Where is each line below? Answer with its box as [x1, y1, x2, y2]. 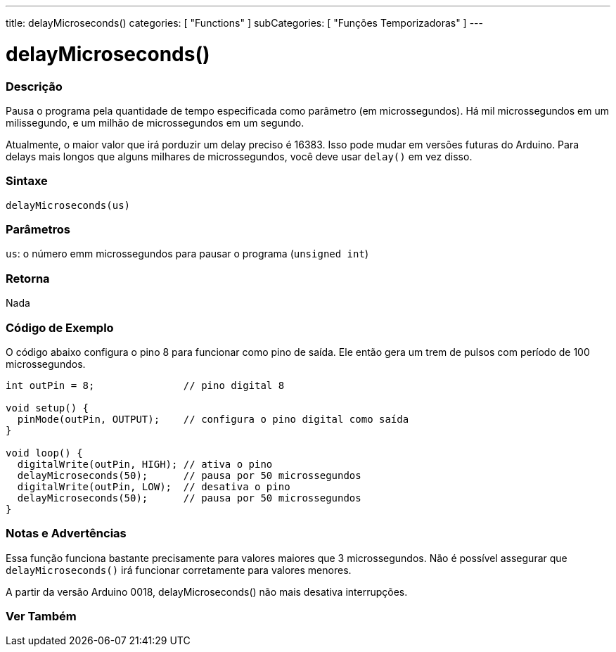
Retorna [6, 271, 50, 286]
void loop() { [6, 447, 83, 459]
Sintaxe [6, 174, 48, 188]
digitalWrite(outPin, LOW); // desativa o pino [17, 480, 290, 492]
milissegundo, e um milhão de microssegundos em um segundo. [6, 116, 304, 129]
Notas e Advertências [6, 526, 127, 541]
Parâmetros [6, 222, 70, 236]
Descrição [6, 79, 63, 94]
